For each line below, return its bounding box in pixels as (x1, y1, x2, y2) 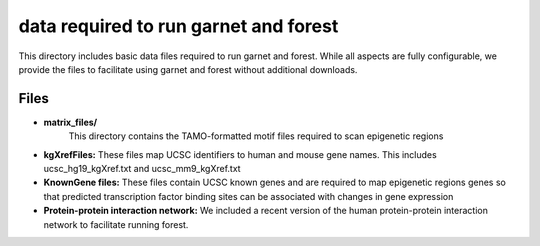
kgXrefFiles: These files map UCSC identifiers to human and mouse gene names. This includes (43, 148, 437, 160)
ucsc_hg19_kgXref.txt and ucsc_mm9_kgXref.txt (43, 163, 241, 175)
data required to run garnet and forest (18, 15, 339, 37)
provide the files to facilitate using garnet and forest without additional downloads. (18, 63, 358, 75)
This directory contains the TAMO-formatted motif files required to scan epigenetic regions (68, 130, 444, 142)
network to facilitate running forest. (43, 218, 189, 230)
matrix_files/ (43, 116, 98, 128)
